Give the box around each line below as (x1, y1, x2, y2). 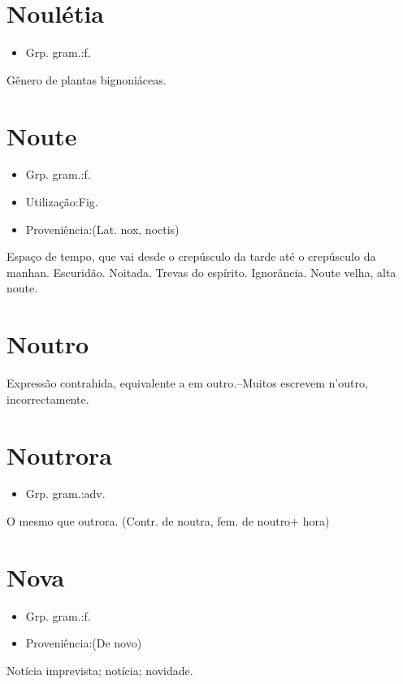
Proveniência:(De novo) (25, 634, 142, 652)
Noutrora (6, 438, 113, 471)
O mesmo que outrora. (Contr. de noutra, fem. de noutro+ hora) (6, 513, 330, 530)
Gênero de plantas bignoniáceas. (6, 71, 167, 88)
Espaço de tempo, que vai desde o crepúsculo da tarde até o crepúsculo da (6, 248, 376, 265)
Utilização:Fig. (25, 193, 98, 210)
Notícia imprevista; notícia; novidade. (6, 661, 193, 678)
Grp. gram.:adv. (25, 485, 106, 502)
